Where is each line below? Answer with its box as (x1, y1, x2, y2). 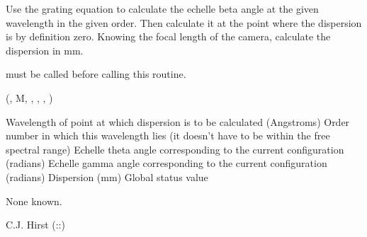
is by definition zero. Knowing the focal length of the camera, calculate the (6, 29, 331, 44)
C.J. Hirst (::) (6, 217, 65, 232)
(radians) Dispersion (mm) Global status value (6, 169, 208, 184)
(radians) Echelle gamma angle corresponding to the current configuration (6, 156, 327, 170)
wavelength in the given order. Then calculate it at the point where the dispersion (6, 15, 362, 30)
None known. (6, 193, 62, 208)
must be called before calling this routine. (6, 67, 186, 81)
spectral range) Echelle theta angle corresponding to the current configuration (6, 141, 344, 156)
